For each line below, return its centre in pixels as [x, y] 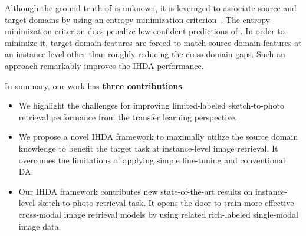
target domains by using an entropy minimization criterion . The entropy [137, 19]
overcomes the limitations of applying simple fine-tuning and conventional [152, 160]
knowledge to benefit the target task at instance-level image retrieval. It [148, 148]
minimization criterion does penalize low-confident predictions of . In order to [145, 31]
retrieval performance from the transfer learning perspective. [128, 117]
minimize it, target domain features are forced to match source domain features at [153, 42]
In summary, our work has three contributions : [95, 85]
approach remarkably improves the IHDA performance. [104, 65]
